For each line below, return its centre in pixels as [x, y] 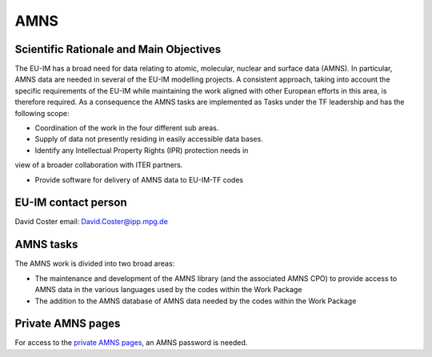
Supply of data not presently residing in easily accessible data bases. [149, 139]
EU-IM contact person [71, 203]
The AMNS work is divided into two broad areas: [95, 263]
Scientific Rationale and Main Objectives [118, 49]
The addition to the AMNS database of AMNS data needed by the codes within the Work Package [196, 301]
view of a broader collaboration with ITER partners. [99, 165]
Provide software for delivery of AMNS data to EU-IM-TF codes [139, 179]
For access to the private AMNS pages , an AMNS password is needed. [131, 343]
